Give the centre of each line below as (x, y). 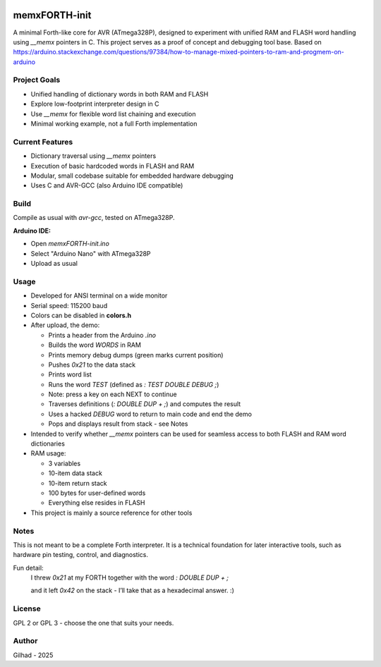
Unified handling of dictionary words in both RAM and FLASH (120, 94)
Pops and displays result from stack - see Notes (118, 424)
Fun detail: (28, 568)
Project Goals (37, 80)
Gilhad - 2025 (33, 655)
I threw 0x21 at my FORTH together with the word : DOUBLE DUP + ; (130, 577)
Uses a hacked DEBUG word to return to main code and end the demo (150, 414)
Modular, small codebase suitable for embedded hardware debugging (132, 176)
